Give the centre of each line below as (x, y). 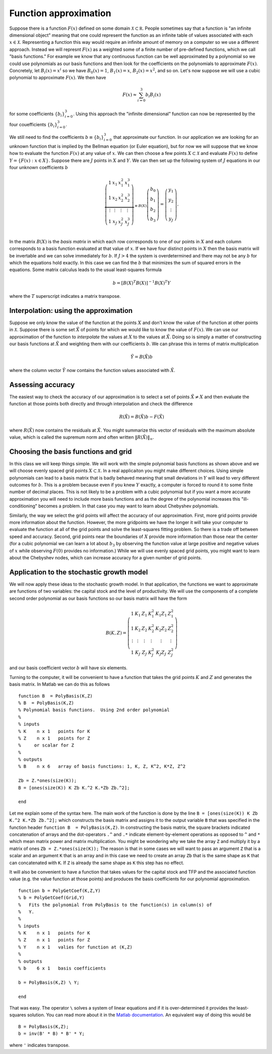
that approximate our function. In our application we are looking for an (186, 137)
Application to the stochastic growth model (79, 572)
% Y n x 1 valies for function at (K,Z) (76, 947)
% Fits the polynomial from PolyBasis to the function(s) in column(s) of (115, 905)
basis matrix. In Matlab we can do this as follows (60, 684)
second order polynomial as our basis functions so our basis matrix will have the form (98, 598)
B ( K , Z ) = (116, 633)
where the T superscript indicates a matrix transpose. (65, 296)
